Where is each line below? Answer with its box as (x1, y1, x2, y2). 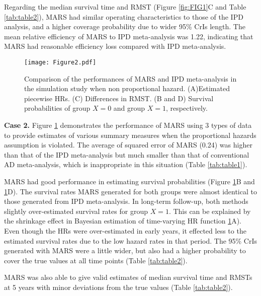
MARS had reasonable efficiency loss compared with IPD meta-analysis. (4, 41, 226, 51)
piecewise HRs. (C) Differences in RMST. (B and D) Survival (24, 93, 214, 103)
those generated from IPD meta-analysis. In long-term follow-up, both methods (4, 196, 248, 206)
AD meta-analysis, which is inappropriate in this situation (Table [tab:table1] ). (4, 159, 247, 170)
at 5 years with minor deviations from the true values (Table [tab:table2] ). (4, 281, 233, 292)
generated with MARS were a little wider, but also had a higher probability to (4, 245, 246, 256)
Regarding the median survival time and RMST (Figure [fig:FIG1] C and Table (4, 2, 246, 12)
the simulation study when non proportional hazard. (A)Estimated (24, 83, 230, 94)
